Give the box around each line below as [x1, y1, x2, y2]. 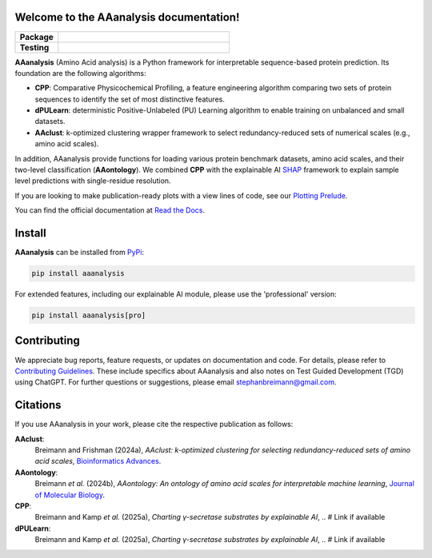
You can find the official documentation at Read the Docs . [14, 205, 206, 215]
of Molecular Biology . [34, 490, 106, 500]
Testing [19, 42, 50, 53]
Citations [14, 398, 62, 412]
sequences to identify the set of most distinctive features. [34, 94, 226, 104]
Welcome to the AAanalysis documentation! [14, 10, 240, 24]
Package [19, 31, 54, 42]
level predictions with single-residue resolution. [14, 176, 171, 185]
